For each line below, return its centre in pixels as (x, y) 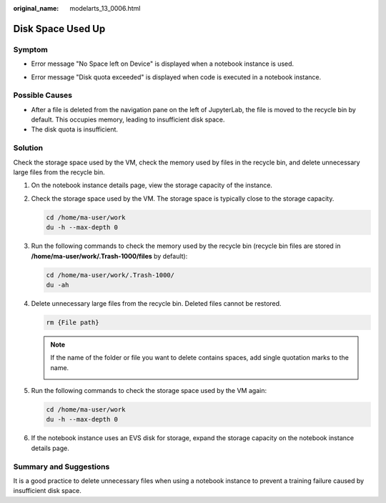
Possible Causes (43, 95)
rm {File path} (73, 322)
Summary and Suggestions (61, 467)
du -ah (58, 285)
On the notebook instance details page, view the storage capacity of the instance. (152, 185)
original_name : (36, 8)
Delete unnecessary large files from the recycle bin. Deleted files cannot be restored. (156, 303)
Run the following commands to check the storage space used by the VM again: (149, 391)
